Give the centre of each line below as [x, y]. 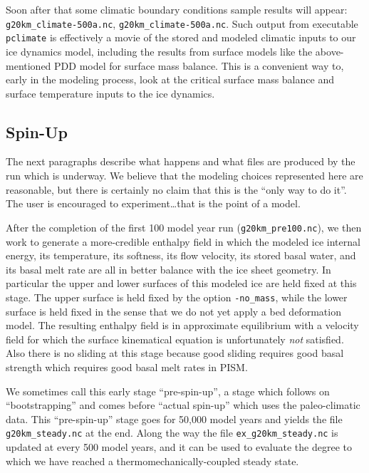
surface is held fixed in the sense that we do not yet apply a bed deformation [173, 311]
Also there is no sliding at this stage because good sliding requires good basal [175, 353]
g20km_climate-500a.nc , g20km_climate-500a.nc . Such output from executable [182, 23]
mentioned [28, 65]
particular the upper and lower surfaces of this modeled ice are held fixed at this [181, 283]
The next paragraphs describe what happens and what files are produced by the [181, 161]
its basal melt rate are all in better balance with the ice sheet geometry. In [168, 269]
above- [329, 51]
